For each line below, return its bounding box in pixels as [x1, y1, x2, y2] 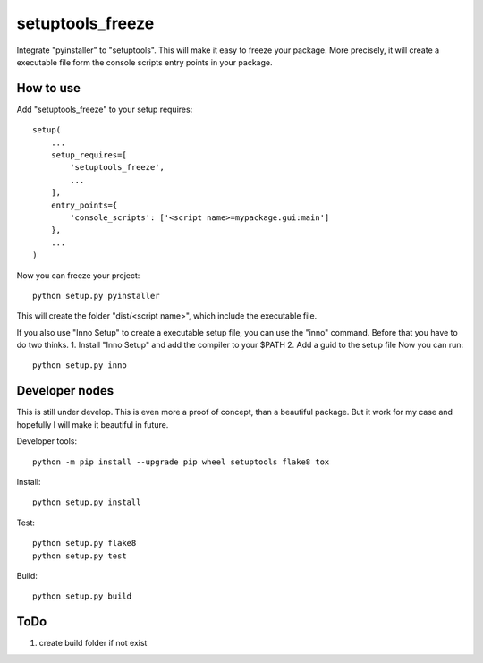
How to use [16, 81, 80, 96]
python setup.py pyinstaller [32, 291, 160, 301]
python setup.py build [32, 591, 132, 601]
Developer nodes [16, 383, 114, 398]
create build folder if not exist [38, 638, 148, 649]
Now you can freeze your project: [16, 269, 140, 281]
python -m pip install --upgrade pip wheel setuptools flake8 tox [32, 456, 330, 467]
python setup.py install [32, 497, 141, 507]
